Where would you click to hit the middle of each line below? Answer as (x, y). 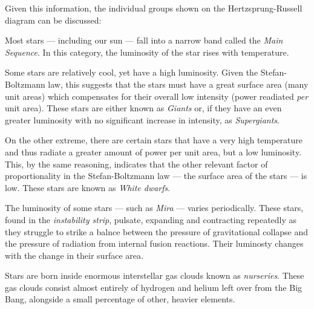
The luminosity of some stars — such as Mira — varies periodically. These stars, (154, 208)
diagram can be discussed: (53, 20)
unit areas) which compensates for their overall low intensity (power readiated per (157, 96)
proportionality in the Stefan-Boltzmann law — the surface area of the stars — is (156, 176)
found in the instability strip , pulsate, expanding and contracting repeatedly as (151, 219)
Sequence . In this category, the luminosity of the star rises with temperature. (147, 52)
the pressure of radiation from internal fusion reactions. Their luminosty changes (154, 243)
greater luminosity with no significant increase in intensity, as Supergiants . (142, 119)
